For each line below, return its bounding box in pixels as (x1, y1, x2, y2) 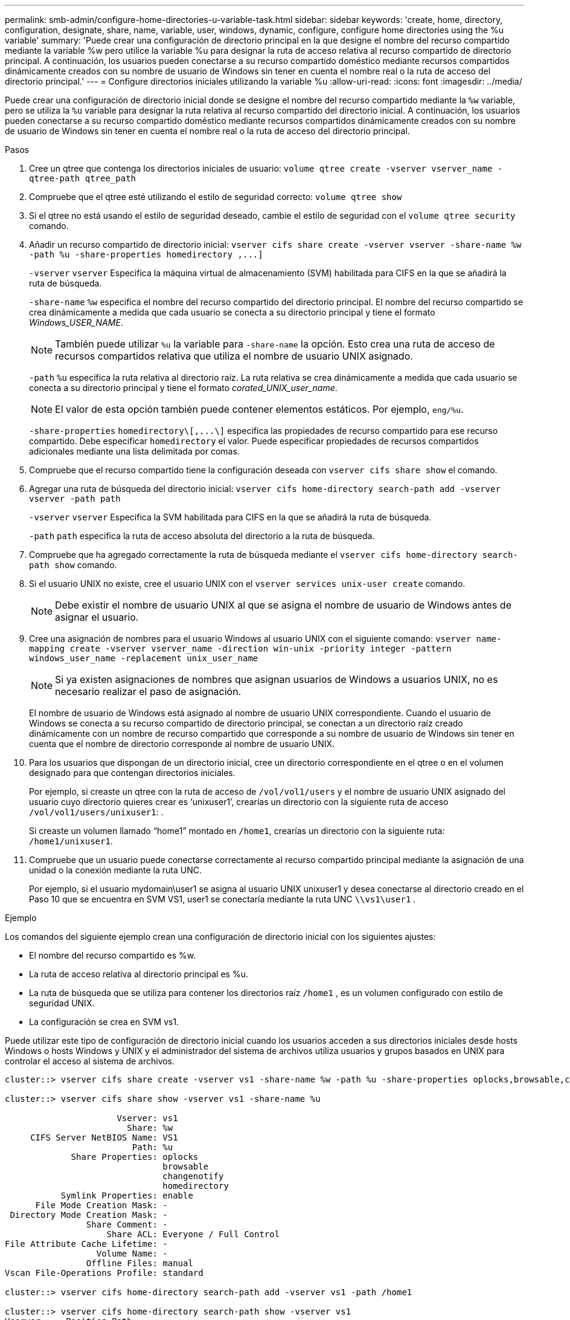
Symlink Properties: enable (60, 1191, 193, 1200)
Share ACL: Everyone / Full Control (106, 1229, 280, 1239)
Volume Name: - (96, 1249, 168, 1258)
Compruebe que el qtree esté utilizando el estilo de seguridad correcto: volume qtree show (29, 192, 402, 202)
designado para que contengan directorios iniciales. (29, 768, 235, 778)
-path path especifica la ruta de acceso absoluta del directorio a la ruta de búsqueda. (29, 531, 375, 541)
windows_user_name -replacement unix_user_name (29, 653, 258, 663)
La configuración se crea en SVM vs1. (29, 1017, 179, 1027)
